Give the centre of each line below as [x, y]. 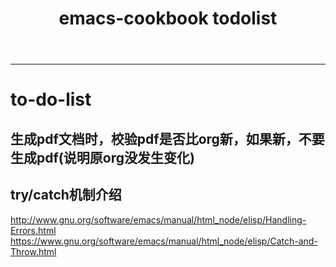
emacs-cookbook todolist [168, 18]
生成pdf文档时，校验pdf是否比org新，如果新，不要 [167, 138]
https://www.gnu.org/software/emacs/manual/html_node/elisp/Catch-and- [164, 241]
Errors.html [33, 230]
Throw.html [33, 251]
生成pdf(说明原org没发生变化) [102, 157]
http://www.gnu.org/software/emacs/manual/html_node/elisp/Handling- [158, 219]
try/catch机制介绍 [66, 195]
